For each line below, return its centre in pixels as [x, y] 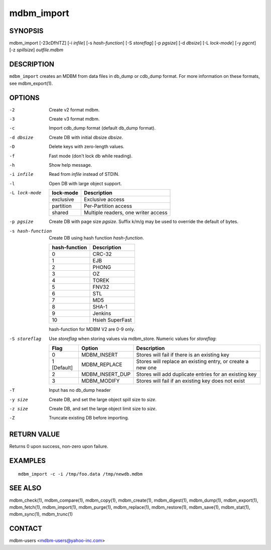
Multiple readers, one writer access [125, 212]
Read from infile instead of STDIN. [84, 174]
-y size [19, 400]
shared [60, 212]
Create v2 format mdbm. [74, 109]
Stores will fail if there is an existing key [183, 355]
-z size [19, 409]
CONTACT [26, 529]
